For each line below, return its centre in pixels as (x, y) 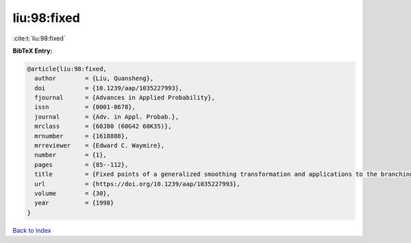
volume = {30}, (73, 193)
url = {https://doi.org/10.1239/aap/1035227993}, (137, 184)
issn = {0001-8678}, (85, 107)
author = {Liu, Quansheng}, (94, 78)
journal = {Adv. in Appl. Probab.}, (107, 117)
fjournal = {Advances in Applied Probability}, (125, 98)
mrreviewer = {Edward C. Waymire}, (99, 146)
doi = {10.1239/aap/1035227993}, (109, 88)
